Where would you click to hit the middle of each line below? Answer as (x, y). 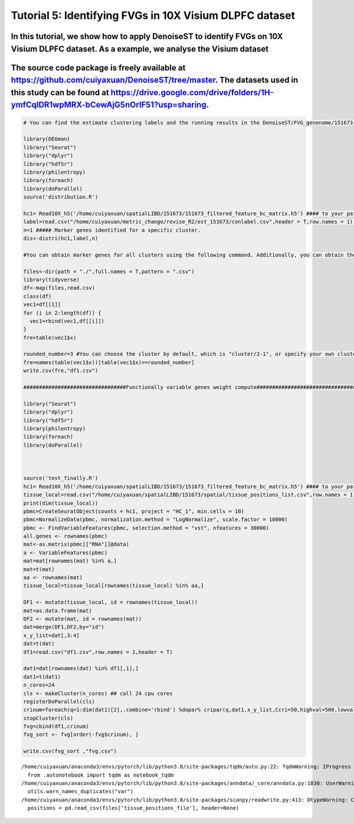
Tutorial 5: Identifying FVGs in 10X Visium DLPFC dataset (153, 15)
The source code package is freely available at (98, 68)
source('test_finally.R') (61, 478)
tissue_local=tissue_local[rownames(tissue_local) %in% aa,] (114, 586)
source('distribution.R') (61, 197)
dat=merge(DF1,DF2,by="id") (64, 627)
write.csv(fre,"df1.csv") (61, 371)
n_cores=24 (39, 685)
